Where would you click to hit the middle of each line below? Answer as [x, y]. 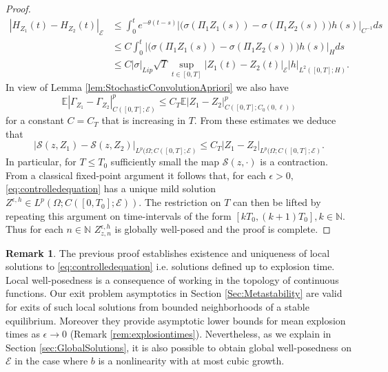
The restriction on [183, 202]
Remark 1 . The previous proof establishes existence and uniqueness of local [168, 252]
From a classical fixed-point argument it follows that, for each [136, 175]
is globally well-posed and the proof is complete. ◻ [223, 229]
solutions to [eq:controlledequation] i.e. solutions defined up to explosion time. [170, 266]
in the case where [51, 361]
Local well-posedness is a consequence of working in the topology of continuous [172, 279]
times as [23, 334]
